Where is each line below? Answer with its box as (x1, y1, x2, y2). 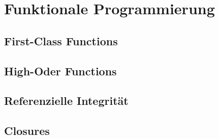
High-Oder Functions (4, 63, 117, 78)
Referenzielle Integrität (4, 93, 129, 108)
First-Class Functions (4, 33, 118, 48)
